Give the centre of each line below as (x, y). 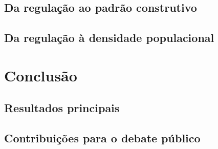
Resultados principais (62, 108)
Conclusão (41, 75)
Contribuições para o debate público (102, 138)
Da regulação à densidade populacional (109, 38)
